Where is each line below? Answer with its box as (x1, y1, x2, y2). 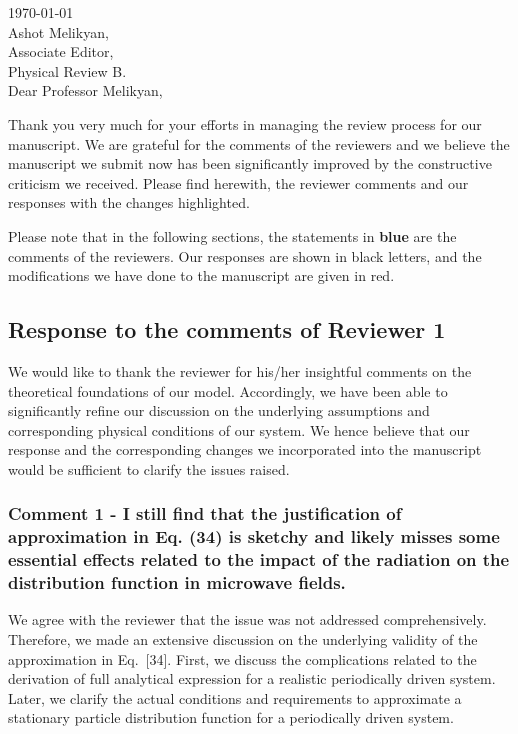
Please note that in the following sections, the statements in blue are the (8, 225, 457, 246)
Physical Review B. (8, 60, 127, 81)
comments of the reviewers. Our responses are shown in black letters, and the (8, 245, 482, 266)
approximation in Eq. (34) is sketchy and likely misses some (8, 524, 500, 549)
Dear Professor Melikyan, (8, 80, 163, 101)
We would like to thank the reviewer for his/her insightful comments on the (8, 360, 472, 381)
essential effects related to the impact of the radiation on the (8, 547, 510, 572)
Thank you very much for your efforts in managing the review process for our (8, 113, 482, 134)
